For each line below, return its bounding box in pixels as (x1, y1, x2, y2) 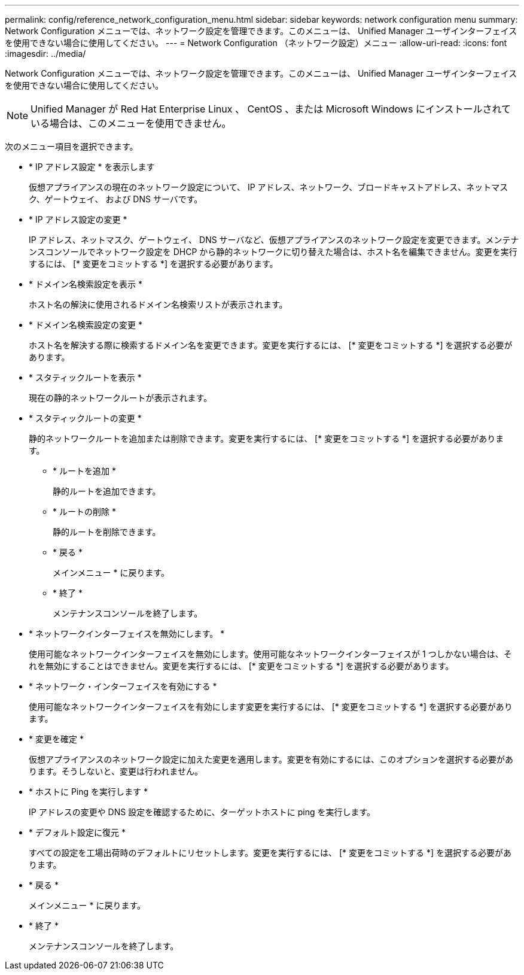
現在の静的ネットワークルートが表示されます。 (29, 393, 212, 403)
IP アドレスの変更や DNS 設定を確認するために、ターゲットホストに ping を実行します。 (29, 807, 376, 817)
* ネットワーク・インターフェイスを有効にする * (29, 681, 217, 691)
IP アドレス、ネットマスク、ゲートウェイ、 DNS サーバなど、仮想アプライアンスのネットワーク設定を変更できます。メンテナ (29, 235, 519, 245)
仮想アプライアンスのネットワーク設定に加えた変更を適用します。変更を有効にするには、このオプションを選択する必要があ (29, 754, 513, 764)
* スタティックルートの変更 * (29, 413, 142, 423)
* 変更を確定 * (29, 734, 84, 744)
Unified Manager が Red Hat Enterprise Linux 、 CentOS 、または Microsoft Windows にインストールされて (31, 103, 511, 115)
